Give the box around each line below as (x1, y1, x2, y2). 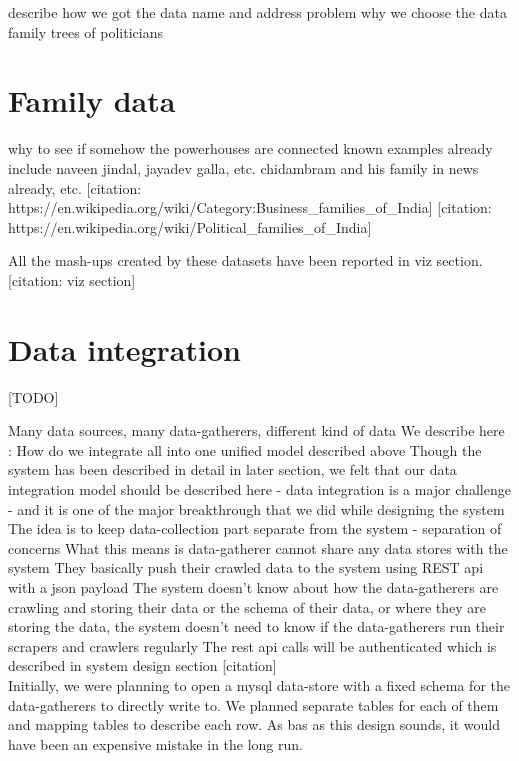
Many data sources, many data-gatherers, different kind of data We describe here (8, 420, 505, 441)
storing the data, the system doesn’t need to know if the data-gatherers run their (8, 616, 505, 637)
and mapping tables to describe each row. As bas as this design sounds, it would (8, 714, 500, 735)
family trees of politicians (8, 21, 163, 42)
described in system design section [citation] (8, 655, 277, 676)
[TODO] (8, 386, 59, 407)
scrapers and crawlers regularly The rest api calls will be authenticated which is (8, 635, 497, 656)
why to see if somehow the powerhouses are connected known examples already (8, 138, 493, 159)
